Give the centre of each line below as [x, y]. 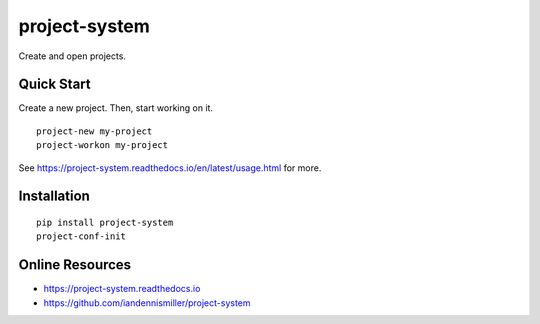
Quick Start [54, 84]
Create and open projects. [72, 56]
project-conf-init [81, 236]
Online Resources [75, 265]
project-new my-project [94, 131]
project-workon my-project [102, 145]
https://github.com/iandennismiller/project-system [147, 302]
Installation [54, 196]
